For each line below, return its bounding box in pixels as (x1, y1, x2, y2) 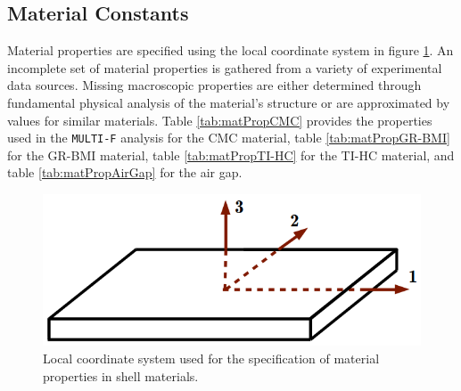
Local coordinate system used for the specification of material (43, 349, 380, 367)
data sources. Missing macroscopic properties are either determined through (7, 76, 422, 94)
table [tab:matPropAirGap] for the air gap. (7, 163, 243, 182)
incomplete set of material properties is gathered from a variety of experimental (7, 58, 442, 77)
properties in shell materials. (43, 366, 199, 385)
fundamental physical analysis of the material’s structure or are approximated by (7, 93, 450, 111)
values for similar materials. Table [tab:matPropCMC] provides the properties (7, 110, 432, 129)
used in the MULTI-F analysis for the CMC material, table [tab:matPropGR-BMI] (7, 128, 450, 147)
